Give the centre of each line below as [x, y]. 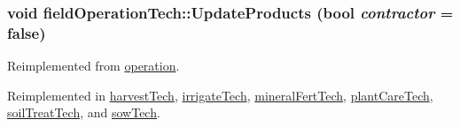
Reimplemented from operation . [94, 66]
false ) [27, 32]
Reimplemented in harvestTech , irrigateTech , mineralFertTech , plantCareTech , [220, 95]
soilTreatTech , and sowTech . [84, 112]
